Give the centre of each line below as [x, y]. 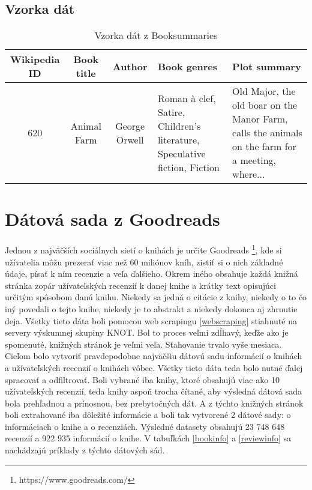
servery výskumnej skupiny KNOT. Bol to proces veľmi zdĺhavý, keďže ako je [147, 332]
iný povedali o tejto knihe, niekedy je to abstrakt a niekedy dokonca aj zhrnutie [151, 308]
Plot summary [267, 66]
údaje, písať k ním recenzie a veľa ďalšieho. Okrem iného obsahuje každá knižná [151, 274]
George [130, 126]
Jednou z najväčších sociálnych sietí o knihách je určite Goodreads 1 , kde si [143, 249]
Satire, [172, 112]
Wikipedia [35, 59]
